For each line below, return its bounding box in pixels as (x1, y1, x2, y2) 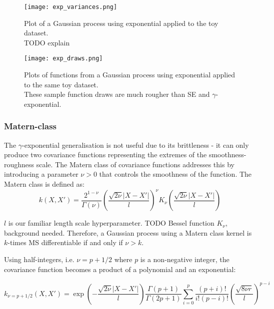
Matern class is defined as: (4, 179, 84, 189)
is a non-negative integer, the (140, 254, 229, 264)
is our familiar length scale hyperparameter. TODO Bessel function (8, 218, 214, 228)
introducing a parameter (4, 169, 78, 179)
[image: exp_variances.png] (24, 3, 117, 10)
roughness (4, 159, 34, 169)
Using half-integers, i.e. (4, 254, 74, 264)
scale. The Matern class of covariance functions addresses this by (36, 159, 234, 169)
